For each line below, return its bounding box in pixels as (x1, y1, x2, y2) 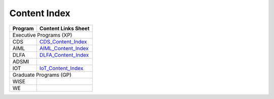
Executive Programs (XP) (12, 31, 73, 38)
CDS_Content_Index (39, 38, 87, 45)
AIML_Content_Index (39, 44, 89, 52)
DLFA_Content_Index (39, 51, 89, 58)
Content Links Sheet (39, 25, 90, 32)
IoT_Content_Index (39, 65, 84, 72)
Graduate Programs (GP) (12, 71, 72, 78)
